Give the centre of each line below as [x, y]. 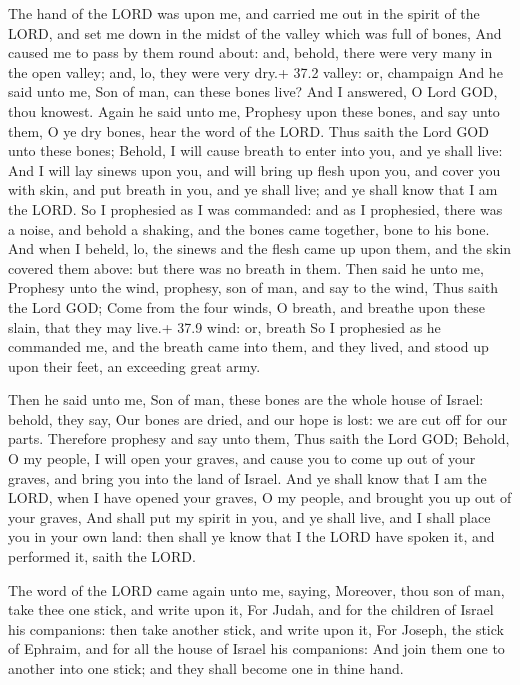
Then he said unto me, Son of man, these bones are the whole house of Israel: [246, 399]
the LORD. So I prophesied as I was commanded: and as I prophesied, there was [255, 208]
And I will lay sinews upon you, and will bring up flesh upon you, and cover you [254, 169]
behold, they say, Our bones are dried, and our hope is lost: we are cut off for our [258, 418]
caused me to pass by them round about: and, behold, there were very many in [250, 52]
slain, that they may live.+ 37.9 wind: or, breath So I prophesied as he [224, 326]
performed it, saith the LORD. [102, 556]
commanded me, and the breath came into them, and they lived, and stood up [248, 346]
